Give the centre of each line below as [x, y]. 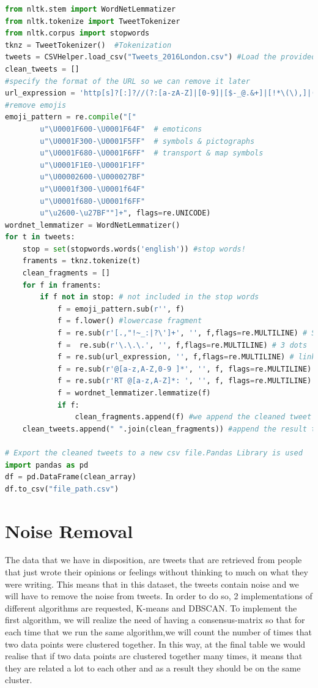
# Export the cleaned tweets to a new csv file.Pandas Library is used [154, 453]
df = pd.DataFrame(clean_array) [71, 477]
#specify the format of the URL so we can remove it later [128, 81]
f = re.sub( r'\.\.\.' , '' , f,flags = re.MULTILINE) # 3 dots [182, 345]
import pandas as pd [47, 465]
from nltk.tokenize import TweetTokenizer [93, 21]
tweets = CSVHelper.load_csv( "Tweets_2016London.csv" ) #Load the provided [161, 57]
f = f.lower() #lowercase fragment [130, 321]
